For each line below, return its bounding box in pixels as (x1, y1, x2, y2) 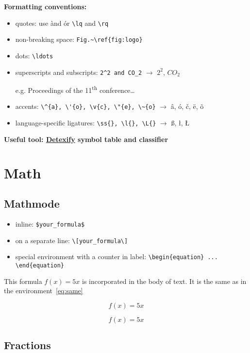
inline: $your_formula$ (15, 218, 85, 229)
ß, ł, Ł (171, 118, 189, 128)
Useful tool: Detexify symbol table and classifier (4, 134, 168, 144)
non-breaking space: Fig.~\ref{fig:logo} (15, 34, 143, 44)
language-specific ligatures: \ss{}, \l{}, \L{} (15, 118, 156, 128)
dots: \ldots (15, 50, 53, 60)
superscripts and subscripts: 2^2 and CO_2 (15, 67, 142, 77)
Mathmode (4, 196, 60, 211)
